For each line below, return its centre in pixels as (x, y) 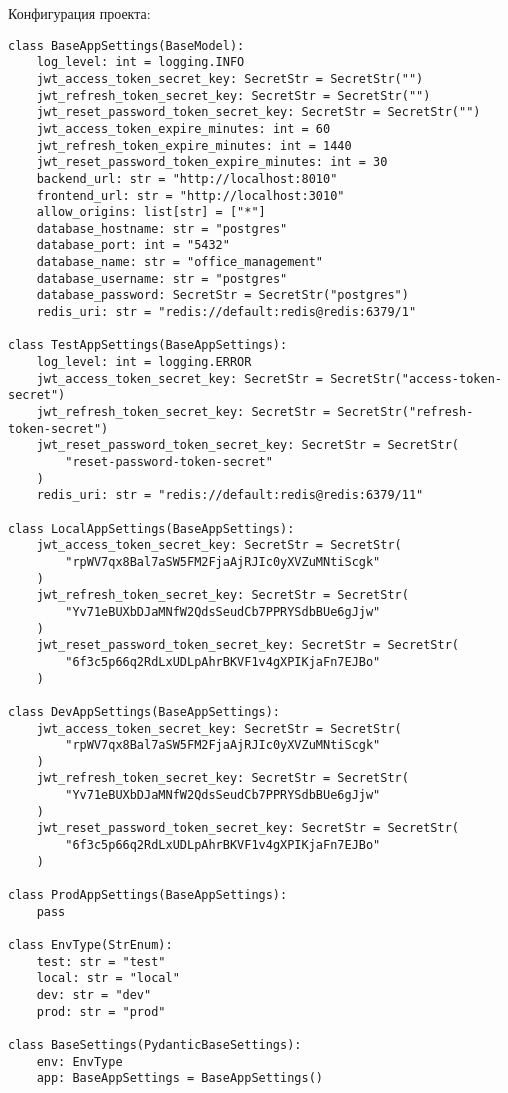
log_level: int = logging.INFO (140, 62)
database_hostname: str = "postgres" (162, 228)
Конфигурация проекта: (79, 13)
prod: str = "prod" (101, 1011)
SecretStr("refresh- (405, 412)
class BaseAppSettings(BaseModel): (126, 45)
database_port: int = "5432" (133, 245)
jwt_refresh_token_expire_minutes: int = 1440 (194, 145)
